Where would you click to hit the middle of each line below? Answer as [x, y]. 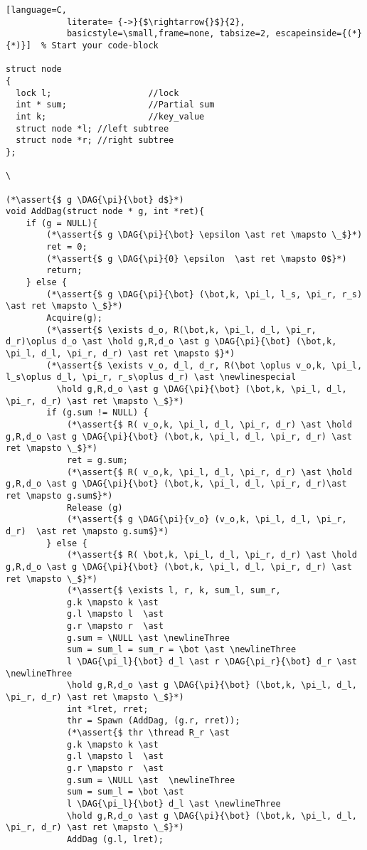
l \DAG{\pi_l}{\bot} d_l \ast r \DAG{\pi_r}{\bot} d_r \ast [212, 662]
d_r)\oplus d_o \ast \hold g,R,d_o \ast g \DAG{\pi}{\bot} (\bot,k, [171, 342]
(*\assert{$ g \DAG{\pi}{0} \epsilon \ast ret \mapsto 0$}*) [197, 259]
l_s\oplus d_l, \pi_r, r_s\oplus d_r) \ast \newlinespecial [151, 377]
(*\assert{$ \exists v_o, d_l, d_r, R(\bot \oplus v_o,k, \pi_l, [204, 365]
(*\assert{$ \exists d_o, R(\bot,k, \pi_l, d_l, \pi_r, [181, 330]
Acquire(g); [75, 318]
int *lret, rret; [107, 709]
